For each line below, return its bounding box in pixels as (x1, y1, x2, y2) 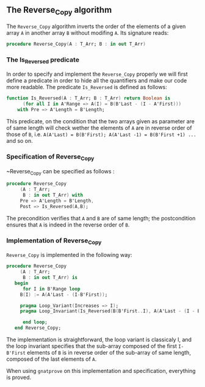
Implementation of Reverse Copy (6, 236, 102, 246)
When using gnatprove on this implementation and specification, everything (6, 367, 196, 375)
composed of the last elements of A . (6, 355, 97, 363)
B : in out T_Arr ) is (22, 275, 78, 281)
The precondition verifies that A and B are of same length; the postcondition (6, 214, 196, 222)
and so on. (6, 137, 34, 145)
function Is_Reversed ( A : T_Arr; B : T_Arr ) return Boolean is (6, 95, 171, 101)
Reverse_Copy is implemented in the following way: (6, 251, 132, 259)
